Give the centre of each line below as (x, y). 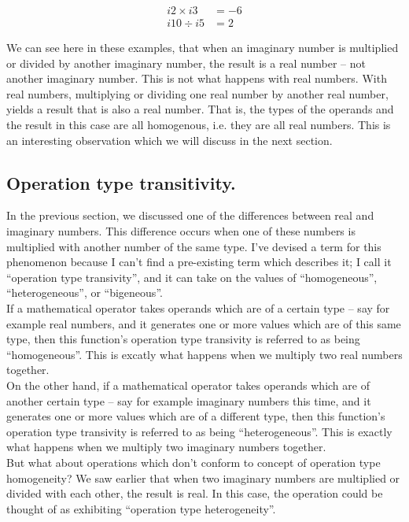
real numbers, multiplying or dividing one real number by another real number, (197, 93)
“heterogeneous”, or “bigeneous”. (85, 292)
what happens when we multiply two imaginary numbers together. (166, 447)
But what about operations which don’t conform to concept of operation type (193, 462)
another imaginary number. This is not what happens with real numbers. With (197, 78)
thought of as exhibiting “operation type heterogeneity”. (141, 508)
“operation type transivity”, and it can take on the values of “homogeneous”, (192, 277)
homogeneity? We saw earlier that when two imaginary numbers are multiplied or (203, 478)
